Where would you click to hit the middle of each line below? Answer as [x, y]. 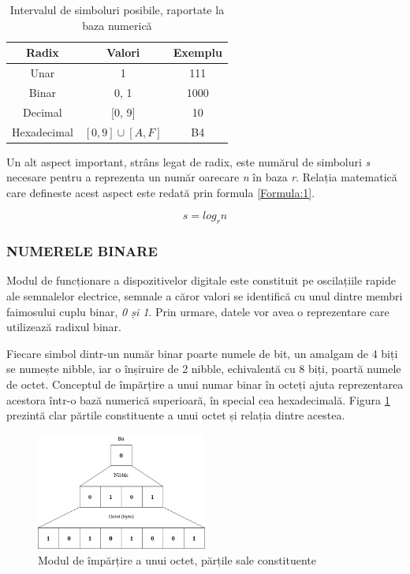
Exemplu [198, 52]
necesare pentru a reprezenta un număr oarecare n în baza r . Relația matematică [202, 177]
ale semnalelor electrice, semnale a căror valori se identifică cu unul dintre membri [205, 296]
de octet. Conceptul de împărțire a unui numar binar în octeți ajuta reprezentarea [205, 384]
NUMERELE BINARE [82, 251]
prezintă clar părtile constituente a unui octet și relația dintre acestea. [176, 415]
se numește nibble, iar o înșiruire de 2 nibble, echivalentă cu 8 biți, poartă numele [204, 369]
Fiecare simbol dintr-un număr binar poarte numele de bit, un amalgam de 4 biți [202, 353]
